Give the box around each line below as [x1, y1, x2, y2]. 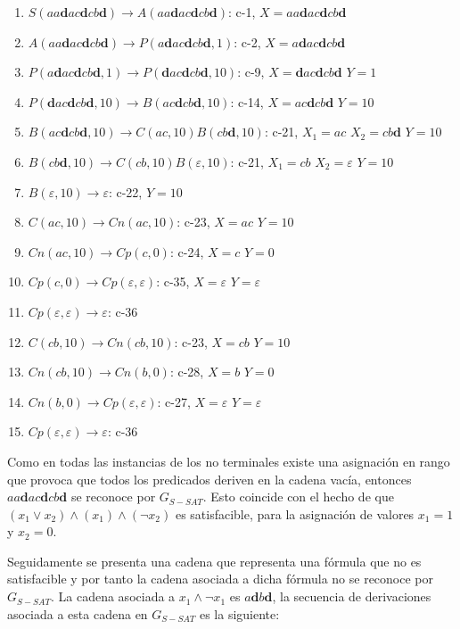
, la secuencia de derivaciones [272, 587, 431, 606]
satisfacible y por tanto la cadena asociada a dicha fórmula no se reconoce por [7, 569, 434, 588]
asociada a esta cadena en [7, 604, 148, 623]
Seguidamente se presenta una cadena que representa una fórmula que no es [7, 551, 422, 570]
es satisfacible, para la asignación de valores [175, 504, 415, 523]
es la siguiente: [199, 604, 280, 623]
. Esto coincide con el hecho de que [202, 487, 394, 506]
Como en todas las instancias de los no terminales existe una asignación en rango [7, 451, 450, 470]
